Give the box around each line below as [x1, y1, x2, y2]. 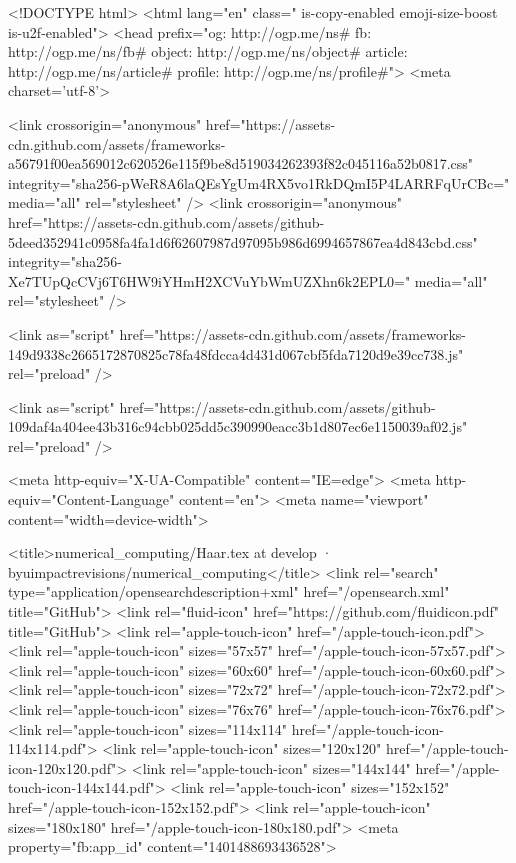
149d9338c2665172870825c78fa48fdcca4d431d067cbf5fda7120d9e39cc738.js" [8, 343, 464, 364]
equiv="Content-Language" [8, 489, 175, 510]
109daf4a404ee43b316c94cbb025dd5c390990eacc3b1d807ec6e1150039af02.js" [8, 416, 468, 437]
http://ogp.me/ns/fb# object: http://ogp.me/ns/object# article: [8, 41, 408, 62]
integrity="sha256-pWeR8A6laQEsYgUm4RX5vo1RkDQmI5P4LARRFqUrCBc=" [8, 172, 510, 193]
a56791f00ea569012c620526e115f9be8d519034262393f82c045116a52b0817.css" [8, 153, 474, 174]
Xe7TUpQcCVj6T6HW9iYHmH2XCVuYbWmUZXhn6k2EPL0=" [8, 270, 411, 291]
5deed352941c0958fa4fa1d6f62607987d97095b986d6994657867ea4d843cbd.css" [8, 231, 478, 252]
